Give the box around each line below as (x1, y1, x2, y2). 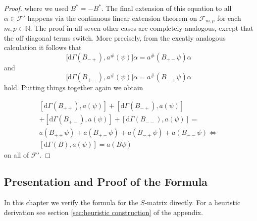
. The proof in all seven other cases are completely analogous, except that (30, 23, 254, 33)
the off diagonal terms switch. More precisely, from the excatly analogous (4, 32, 226, 43)
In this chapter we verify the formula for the (4, 197, 138, 207)
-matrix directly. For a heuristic (145, 197, 241, 207)
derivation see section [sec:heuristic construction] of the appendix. (4, 207, 203, 217)
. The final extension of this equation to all (101, 3, 232, 13)
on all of (4, 150, 29, 160)
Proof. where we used (4, 3, 68, 13)
